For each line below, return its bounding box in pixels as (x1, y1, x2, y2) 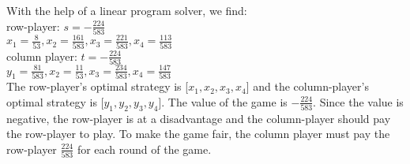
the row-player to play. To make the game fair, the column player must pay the (6, 125, 390, 142)
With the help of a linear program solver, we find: (6, 2, 247, 18)
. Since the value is (313, 93, 404, 110)
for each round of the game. (77, 140, 212, 157)
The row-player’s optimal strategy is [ (6, 78, 189, 95)
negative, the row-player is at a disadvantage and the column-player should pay (6, 110, 391, 126)
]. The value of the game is (158, 93, 288, 110)
